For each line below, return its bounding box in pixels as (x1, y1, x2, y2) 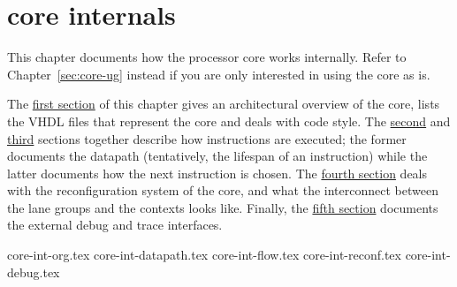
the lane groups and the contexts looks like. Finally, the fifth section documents (7, 198, 438, 216)
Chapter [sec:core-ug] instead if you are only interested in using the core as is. (7, 64, 430, 83)
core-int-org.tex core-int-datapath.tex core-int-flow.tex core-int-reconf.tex (7, 245, 401, 264)
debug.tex (7, 262, 60, 281)
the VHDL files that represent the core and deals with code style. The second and (7, 111, 451, 130)
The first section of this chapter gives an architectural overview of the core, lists (7, 94, 440, 113)
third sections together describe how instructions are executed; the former (7, 129, 407, 147)
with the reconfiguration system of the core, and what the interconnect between (7, 181, 438, 200)
